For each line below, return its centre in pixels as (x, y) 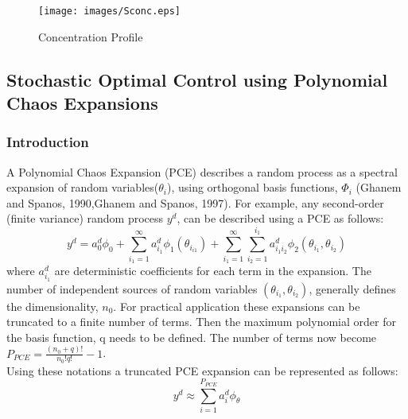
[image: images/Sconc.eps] (109, 11)
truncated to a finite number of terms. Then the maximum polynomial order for (201, 322)
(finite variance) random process (85, 218)
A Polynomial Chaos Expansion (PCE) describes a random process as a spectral (202, 171)
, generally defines (352, 288)
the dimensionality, (52, 306)
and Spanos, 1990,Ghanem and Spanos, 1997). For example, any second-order (195, 202)
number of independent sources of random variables (132, 288)
